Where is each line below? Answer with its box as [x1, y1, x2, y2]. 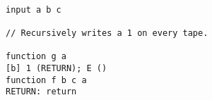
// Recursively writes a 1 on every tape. [6, 27, 208, 38]
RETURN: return [6, 87, 77, 97]
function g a [6, 51, 66, 62]
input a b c [6, 4, 61, 15]
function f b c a [6, 75, 87, 85]
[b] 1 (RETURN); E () [6, 63, 107, 73]
